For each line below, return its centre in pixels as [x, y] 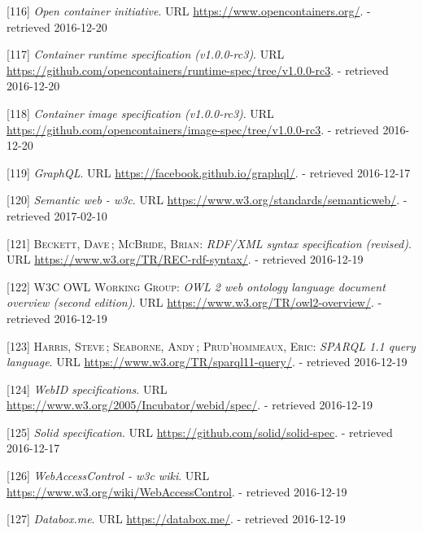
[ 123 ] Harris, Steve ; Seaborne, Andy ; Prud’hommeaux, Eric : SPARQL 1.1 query [211, 345]
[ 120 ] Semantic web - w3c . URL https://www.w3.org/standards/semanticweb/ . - [207, 200]
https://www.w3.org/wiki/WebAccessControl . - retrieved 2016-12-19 [177, 491]
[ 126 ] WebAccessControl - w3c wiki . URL [108, 476]
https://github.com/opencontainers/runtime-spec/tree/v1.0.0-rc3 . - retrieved [198, 70]
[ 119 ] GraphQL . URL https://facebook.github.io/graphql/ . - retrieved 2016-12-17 [209, 172]
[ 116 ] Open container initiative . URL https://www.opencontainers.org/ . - [189, 11]
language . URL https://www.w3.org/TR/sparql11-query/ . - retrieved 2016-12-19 [207, 362]
